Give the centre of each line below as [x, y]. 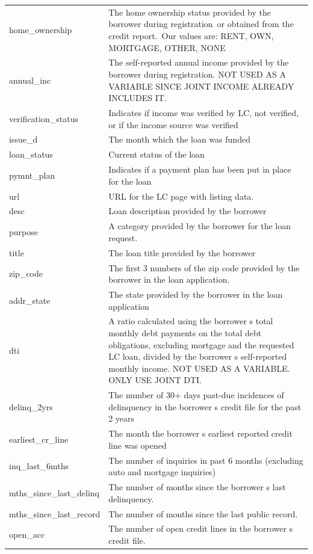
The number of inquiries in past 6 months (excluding [206, 460]
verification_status [44, 118]
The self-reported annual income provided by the [199, 62]
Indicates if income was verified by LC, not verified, [203, 112]
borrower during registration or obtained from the [201, 24]
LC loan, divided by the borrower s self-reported [198, 356]
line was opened [138, 445]
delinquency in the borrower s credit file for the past [205, 406]
